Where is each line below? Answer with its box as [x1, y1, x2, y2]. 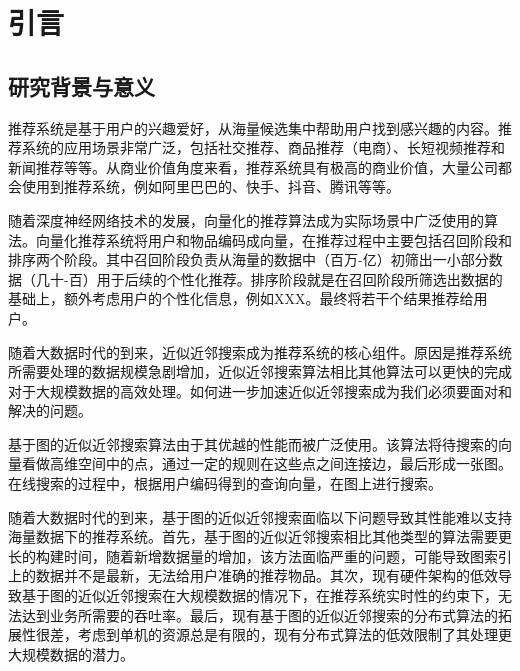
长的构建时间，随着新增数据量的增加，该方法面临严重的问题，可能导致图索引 [8, 545, 512, 566]
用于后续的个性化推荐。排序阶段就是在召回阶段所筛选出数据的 [96, 268, 503, 289]
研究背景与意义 [8, 70, 155, 101]
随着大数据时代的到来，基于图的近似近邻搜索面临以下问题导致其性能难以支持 [8, 506, 512, 527]
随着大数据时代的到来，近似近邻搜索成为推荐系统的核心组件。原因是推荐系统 [8, 341, 512, 362]
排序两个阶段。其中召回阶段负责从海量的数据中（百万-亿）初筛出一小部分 [8, 249, 489, 270]
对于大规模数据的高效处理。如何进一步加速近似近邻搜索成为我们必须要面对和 [8, 380, 512, 401]
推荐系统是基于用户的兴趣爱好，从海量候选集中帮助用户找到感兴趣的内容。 [8, 117, 498, 138]
